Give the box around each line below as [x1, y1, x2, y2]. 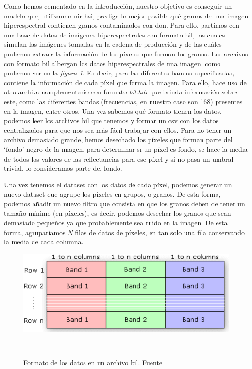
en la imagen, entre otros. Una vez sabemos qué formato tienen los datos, [4, 106, 222, 116]
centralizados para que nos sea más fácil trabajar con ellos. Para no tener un [4, 125, 232, 135]
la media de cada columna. [4, 237, 84, 247]
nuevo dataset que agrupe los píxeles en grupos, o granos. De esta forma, [4, 189, 221, 199]
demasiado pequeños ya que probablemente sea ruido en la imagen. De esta [4, 218, 228, 228]
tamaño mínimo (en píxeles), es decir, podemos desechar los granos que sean [4, 208, 231, 218]
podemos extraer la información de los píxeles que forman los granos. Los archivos [4, 48, 248, 58]
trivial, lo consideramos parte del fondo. [4, 163, 122, 173]
